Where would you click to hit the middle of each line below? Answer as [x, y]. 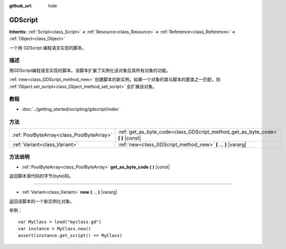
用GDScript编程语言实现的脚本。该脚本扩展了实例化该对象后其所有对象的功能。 [90, 70]
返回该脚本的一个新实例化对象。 [42, 201]
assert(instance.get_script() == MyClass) [70, 236]
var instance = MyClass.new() [55, 228]
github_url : [21, 6]
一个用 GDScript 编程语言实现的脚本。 [48, 48]
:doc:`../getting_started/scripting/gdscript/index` [71, 109]
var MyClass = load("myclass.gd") [60, 222]
